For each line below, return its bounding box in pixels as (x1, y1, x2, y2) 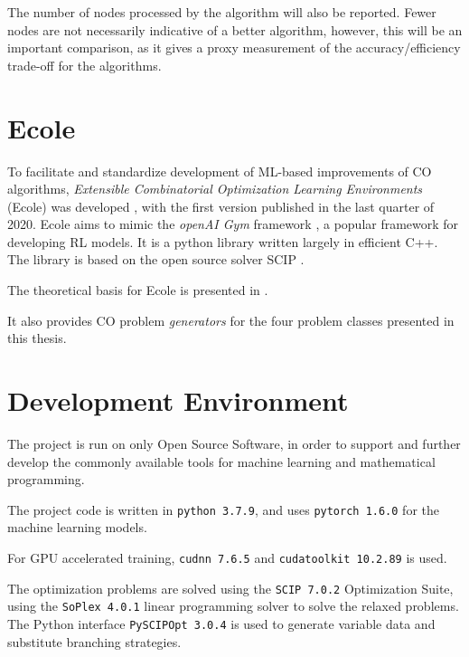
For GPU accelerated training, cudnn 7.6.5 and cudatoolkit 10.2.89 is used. (7, 548, 447, 567)
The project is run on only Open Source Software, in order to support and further (7, 433, 461, 452)
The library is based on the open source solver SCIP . (7, 250, 305, 269)
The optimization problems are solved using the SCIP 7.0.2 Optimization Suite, (7, 578, 454, 597)
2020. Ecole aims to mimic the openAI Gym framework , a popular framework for (7, 214, 459, 233)
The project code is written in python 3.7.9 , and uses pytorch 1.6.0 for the (7, 500, 439, 519)
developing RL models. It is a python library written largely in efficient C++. (7, 232, 438, 251)
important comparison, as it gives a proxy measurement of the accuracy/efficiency (7, 38, 461, 57)
